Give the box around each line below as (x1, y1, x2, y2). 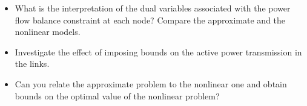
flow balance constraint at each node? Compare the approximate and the (15, 13, 286, 26)
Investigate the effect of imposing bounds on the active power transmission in (15, 45, 302, 58)
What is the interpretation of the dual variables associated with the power (15, 2, 291, 14)
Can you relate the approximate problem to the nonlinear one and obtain (15, 77, 287, 90)
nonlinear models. (15, 25, 81, 38)
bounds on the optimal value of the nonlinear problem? (15, 89, 220, 102)
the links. (15, 57, 50, 70)
